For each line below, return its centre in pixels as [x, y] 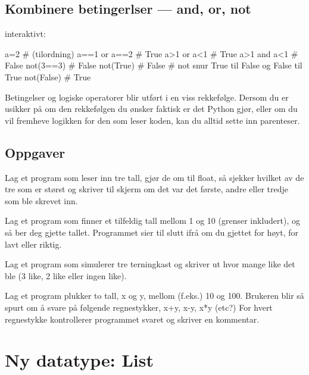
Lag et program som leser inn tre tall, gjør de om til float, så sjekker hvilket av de [154, 177]
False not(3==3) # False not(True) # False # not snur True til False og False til [154, 65]
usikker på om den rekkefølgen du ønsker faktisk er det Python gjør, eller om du [151, 109]
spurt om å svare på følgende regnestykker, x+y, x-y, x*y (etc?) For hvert [139, 307]
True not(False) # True [48, 76]
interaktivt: [25, 34]
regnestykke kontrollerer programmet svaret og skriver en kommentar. [132, 319]
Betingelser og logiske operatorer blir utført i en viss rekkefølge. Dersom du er [147, 97]
